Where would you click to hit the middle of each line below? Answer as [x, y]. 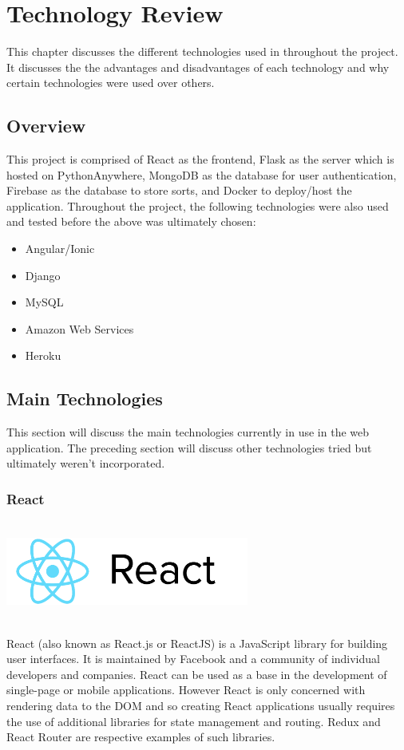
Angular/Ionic [60, 249]
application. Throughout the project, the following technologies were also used [198, 205]
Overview [46, 126]
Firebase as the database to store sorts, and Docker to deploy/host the [179, 190]
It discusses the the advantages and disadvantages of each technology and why [198, 67]
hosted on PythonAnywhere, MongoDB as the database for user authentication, [202, 174]
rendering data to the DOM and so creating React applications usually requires [201, 705]
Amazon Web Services [79, 328]
